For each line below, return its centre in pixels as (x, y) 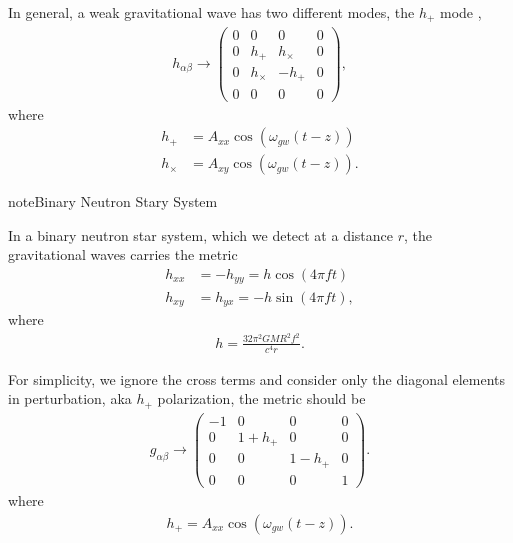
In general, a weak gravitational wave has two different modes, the (211, 12)
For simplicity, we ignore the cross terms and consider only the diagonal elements (257, 378)
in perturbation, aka (70, 398)
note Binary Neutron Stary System (113, 201)
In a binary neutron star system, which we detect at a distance (200, 234)
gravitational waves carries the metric (123, 254)
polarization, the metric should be (261, 398)
